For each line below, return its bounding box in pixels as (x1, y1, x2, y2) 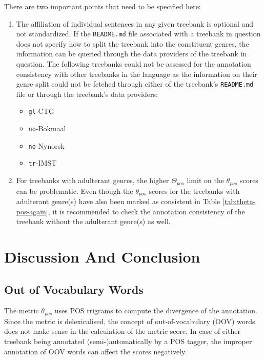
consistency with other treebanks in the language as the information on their (16, 68, 257, 79)
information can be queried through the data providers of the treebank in (16, 48, 247, 59)
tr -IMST (28, 157, 57, 168)
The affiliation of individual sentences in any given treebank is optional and (16, 18, 254, 29)
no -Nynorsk (28, 140, 65, 151)
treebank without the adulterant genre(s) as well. (16, 216, 171, 227)
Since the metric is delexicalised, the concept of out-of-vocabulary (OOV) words (4, 315, 255, 326)
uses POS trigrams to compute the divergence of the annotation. (54, 305, 257, 316)
